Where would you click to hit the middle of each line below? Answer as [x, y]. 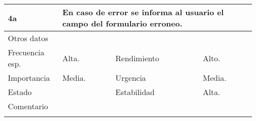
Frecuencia [26, 52]
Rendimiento [137, 58]
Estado [20, 92]
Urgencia [131, 78]
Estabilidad [135, 92]
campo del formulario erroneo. [122, 23]
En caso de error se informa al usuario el [143, 12]
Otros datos [28, 38]
